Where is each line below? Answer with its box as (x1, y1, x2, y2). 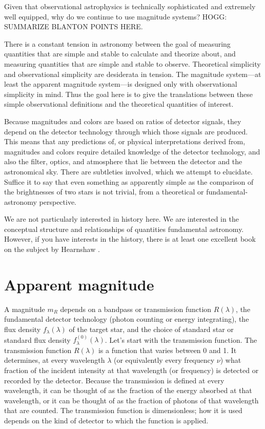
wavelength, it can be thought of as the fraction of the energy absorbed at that (4, 385, 252, 396)
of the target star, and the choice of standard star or (69, 323, 234, 334)
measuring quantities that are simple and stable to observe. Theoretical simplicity (4, 58, 261, 69)
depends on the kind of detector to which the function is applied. (4, 415, 209, 425)
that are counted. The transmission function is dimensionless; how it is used (4, 405, 242, 416)
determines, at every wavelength (4, 355, 105, 365)
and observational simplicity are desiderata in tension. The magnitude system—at (4, 68, 261, 79)
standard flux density (4, 334, 71, 345)
